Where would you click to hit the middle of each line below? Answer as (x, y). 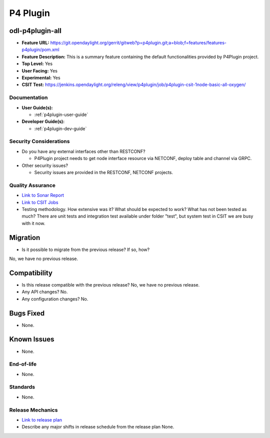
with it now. (33, 223)
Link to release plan (42, 419)
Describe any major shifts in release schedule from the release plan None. (98, 427)
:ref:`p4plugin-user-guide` (61, 114)
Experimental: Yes (41, 78)
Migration (25, 237)
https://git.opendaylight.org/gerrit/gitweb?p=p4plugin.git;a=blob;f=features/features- (138, 43)
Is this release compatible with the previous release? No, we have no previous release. (111, 284)
